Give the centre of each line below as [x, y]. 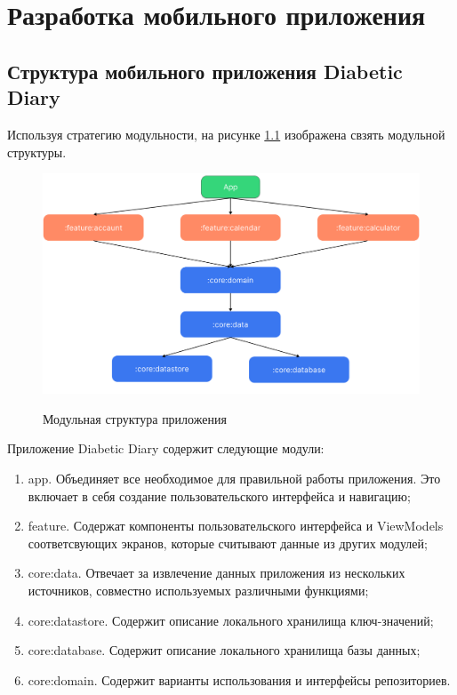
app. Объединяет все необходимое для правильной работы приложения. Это [234, 478]
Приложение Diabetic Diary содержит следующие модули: [166, 448]
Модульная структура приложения [135, 418]
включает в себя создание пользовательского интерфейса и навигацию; [219, 495]
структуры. [37, 152]
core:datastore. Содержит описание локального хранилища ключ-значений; [231, 620]
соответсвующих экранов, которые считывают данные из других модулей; [228, 543]
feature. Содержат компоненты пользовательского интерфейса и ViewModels [236, 526]
